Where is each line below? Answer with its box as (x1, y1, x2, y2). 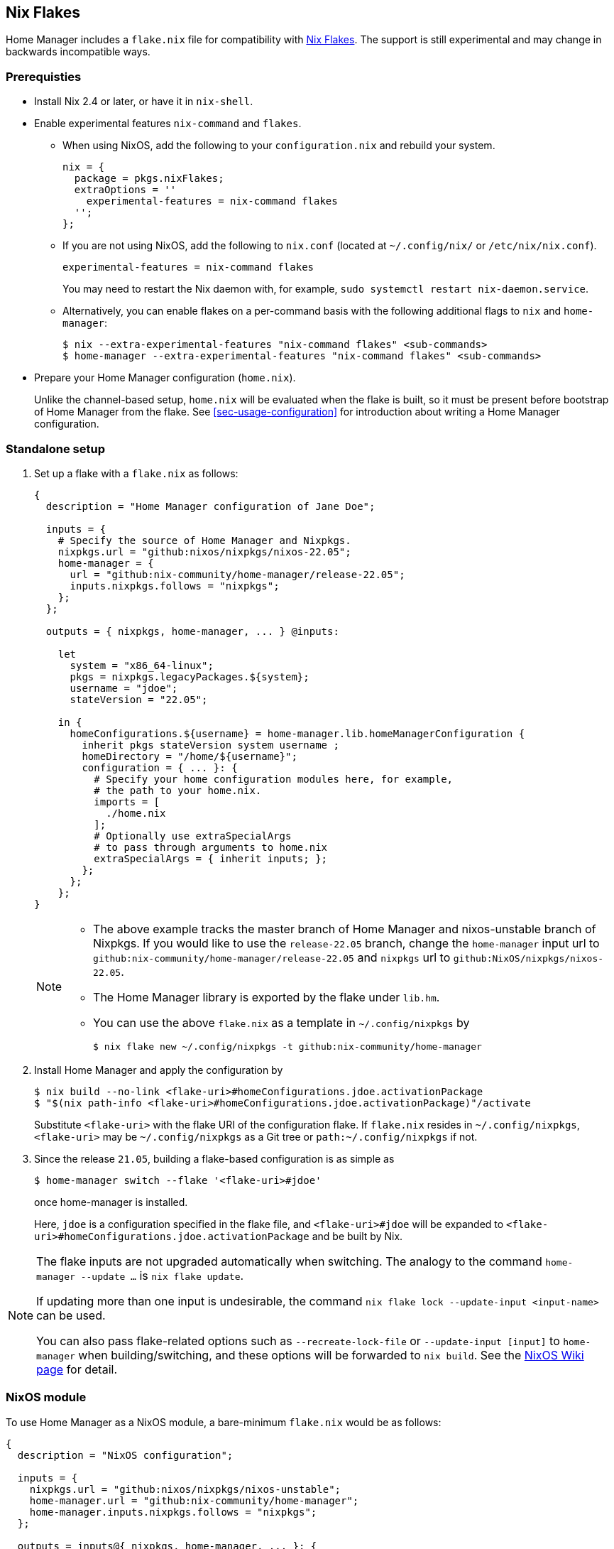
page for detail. (36, 1362, 117, 1376)
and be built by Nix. (312, 1229, 403, 1242)
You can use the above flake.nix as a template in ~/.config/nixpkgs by (93, 1015, 470, 1030)
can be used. (36, 1308, 106, 1322)
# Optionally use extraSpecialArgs (94, 830, 292, 842)
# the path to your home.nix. (94, 784, 262, 796)
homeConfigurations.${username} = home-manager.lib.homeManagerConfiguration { (70, 727, 525, 739)
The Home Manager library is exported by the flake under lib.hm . (93, 989, 440, 1004)
